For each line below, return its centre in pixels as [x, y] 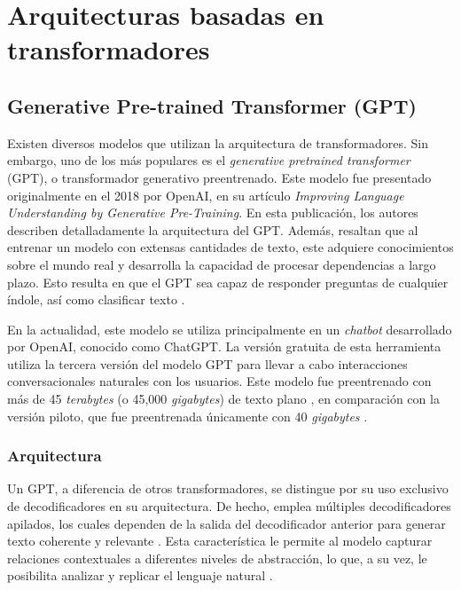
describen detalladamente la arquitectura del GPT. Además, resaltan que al [213, 229]
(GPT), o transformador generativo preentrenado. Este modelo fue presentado [219, 177]
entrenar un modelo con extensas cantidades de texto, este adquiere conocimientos [230, 247]
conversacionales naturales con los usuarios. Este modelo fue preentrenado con [219, 381]
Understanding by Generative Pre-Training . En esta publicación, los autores [213, 212]
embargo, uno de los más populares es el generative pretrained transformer [209, 160]
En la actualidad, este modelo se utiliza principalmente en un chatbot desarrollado [230, 329]
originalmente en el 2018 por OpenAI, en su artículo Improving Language [206, 195]
